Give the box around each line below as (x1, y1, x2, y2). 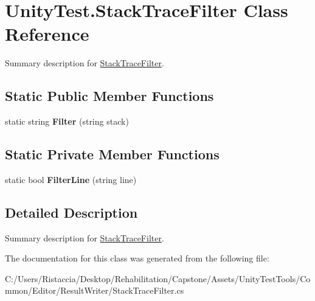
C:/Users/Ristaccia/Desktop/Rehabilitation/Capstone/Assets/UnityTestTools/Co (5, 272, 311, 285)
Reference (5, 21, 89, 46)
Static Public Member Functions (5, 86, 214, 105)
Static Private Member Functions (5, 145, 220, 164)
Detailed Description (5, 202, 138, 221)
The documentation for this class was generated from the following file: (5, 252, 269, 265)
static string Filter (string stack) (5, 115, 129, 128)
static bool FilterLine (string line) (5, 173, 137, 185)
